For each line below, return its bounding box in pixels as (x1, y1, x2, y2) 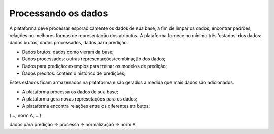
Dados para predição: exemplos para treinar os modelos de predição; (22, 63, 167, 69)
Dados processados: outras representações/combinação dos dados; (22, 56, 166, 62)
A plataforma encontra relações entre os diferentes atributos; (22, 103, 150, 109)
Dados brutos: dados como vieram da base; (22, 49, 114, 55)
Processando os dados (9, 8, 108, 19)
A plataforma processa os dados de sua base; (22, 89, 119, 95)
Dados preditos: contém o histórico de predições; (22, 70, 126, 76)
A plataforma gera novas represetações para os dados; (22, 96, 138, 102)
